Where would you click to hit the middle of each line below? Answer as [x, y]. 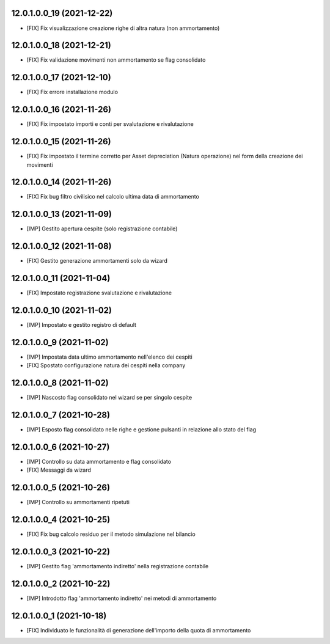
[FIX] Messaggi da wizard [59, 470]
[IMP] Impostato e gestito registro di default [82, 325]
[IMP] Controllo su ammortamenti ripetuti [78, 502]
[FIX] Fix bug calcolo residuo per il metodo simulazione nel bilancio [111, 534]
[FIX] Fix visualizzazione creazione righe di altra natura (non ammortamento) [123, 28]
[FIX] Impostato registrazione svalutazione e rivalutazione [99, 293]
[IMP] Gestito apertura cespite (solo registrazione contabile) [102, 229]
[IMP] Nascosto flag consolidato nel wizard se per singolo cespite [109, 398]
